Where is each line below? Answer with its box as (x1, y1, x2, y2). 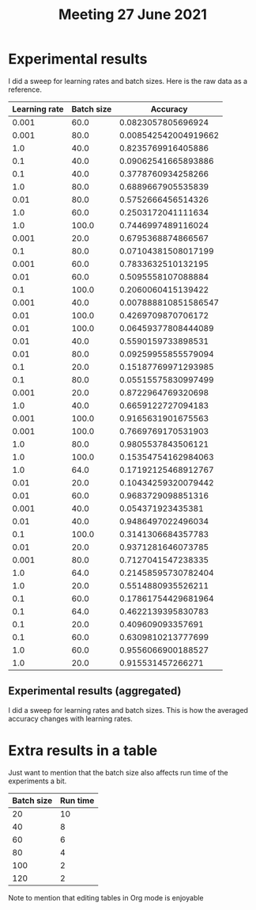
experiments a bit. (8, 776, 67, 786)
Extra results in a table (8, 741, 158, 760)
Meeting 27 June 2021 (58, 6, 208, 24)
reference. (8, 85, 42, 94)
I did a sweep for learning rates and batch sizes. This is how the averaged (8, 705, 249, 714)
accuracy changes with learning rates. (8, 714, 133, 723)
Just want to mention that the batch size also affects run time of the (8, 767, 228, 777)
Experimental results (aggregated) (8, 684, 182, 698)
